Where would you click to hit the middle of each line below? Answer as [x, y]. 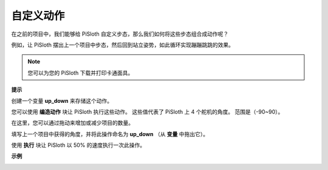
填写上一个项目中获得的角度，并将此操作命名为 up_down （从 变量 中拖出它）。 [110, 134]
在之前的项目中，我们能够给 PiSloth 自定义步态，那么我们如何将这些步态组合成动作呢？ [120, 34]
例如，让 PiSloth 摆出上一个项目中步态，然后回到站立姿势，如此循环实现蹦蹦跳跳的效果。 [122, 45]
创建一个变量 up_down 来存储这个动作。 [62, 100]
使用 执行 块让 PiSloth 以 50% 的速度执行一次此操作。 [78, 145]
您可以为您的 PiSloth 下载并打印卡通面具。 [80, 73]
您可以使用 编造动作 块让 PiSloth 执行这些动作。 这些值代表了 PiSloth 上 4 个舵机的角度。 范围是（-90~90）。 [147, 111]
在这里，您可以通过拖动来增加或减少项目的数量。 [72, 123]
